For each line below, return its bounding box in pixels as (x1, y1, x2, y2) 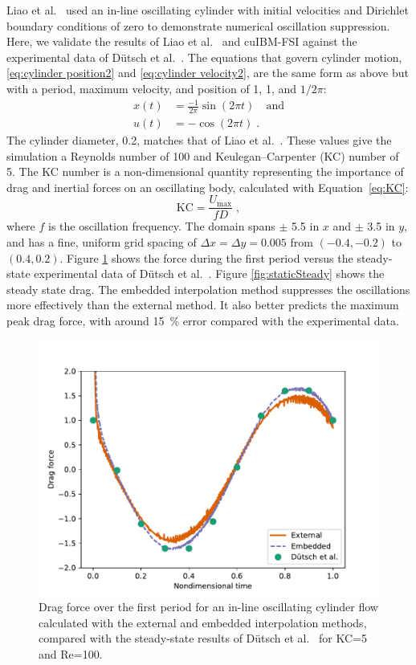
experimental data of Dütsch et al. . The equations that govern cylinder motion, (6, 48, 402, 65)
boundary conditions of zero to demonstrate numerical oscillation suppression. (6, 17, 390, 34)
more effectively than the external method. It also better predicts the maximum (6, 296, 399, 313)
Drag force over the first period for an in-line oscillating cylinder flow (39, 598, 378, 615)
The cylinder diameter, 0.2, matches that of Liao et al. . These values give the (6, 131, 392, 148)
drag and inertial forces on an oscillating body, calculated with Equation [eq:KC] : (6, 178, 409, 195)
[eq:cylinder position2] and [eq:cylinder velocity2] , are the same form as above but (6, 64, 409, 81)
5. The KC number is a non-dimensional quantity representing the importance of (6, 163, 404, 180)
